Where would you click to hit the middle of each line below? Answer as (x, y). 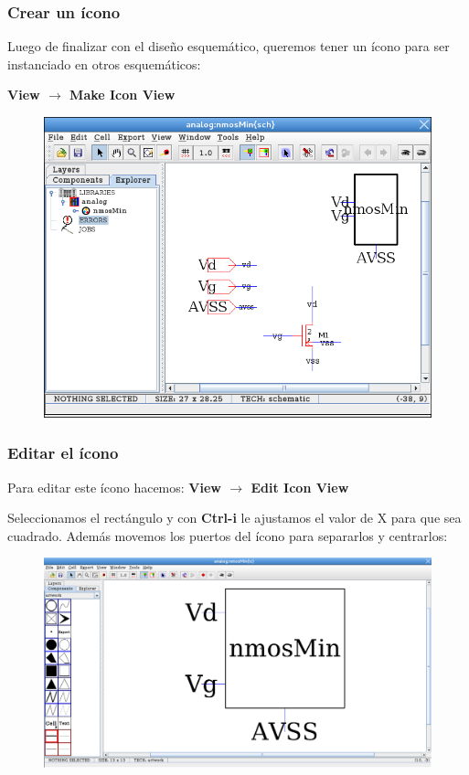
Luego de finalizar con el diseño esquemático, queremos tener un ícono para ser (229, 46)
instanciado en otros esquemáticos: (104, 64)
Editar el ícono (63, 453)
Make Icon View (123, 95)
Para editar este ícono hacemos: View (114, 487)
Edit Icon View (300, 487)
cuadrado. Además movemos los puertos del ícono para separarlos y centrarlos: (228, 535)
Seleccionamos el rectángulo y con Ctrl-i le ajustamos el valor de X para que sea (234, 518)
